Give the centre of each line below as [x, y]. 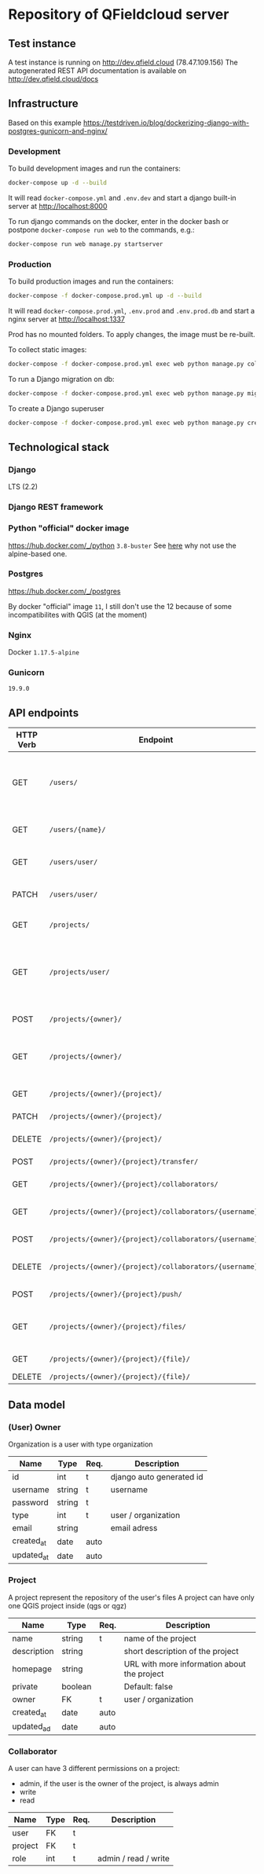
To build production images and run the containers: [91, 281]
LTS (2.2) [23, 487]
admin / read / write [134, 1858]
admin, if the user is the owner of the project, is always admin [119, 1784]
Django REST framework [56, 507]
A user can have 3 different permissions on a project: [94, 1769]
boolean [77, 1686]
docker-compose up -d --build [58, 183]
